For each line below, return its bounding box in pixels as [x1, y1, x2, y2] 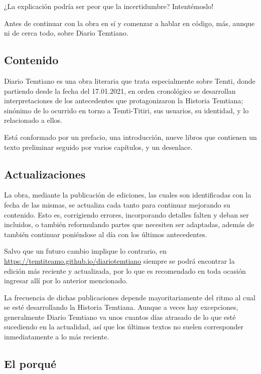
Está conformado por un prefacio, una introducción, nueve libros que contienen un [4, 131, 257, 142]
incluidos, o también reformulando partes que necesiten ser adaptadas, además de [4, 219, 254, 230]
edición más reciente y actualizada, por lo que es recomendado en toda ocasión [4, 265, 246, 276]
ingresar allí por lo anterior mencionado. [4, 275, 128, 286]
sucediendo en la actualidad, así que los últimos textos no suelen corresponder [4, 321, 244, 332]
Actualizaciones [4, 166, 86, 181]
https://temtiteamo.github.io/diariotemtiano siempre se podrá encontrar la [4, 255, 235, 266]
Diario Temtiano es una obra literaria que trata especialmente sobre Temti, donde [4, 75, 255, 86]
